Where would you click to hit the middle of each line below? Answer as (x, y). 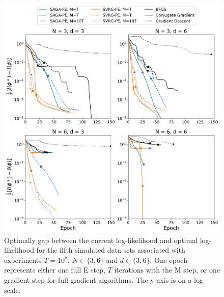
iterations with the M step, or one (167, 270)
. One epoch (169, 260)
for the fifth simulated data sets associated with (111, 250)
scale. (12, 290)
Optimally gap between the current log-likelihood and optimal (101, 240)
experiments (23, 260)
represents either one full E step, (55, 270)
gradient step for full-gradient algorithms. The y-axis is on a (98, 279)
